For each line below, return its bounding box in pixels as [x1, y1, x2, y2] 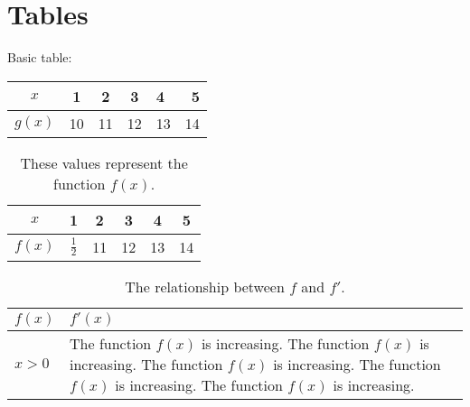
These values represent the [20, 152, 188, 173]
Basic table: [7, 48, 72, 67]
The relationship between [125, 275, 285, 297]
